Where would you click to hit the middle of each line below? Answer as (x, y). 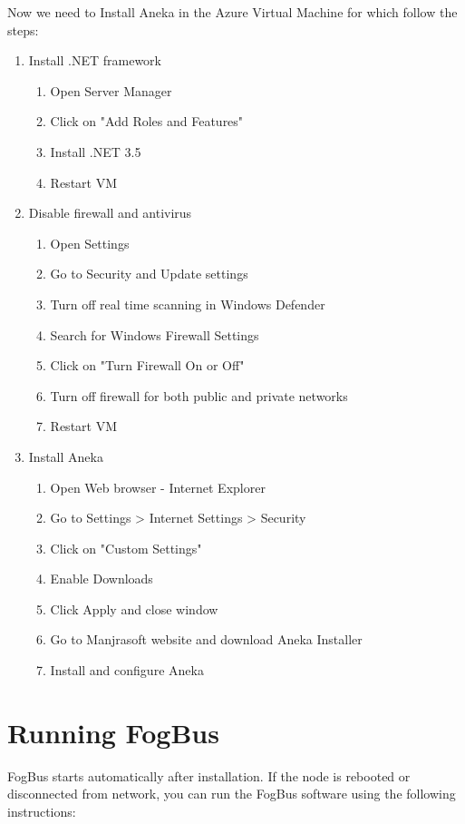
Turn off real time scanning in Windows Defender (188, 304)
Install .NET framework (95, 60)
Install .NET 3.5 (96, 151)
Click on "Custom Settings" (126, 548)
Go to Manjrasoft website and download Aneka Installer (206, 639)
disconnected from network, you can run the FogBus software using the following (232, 794)
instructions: (42, 811)
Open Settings (90, 243)
